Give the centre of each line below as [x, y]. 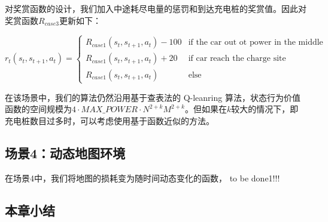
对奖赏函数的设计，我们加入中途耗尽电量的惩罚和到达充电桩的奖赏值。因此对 [156, 8]
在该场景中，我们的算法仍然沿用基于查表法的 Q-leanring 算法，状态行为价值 [153, 97]
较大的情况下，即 [265, 109]
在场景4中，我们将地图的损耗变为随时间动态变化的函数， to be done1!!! [142, 178]
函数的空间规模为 [38, 109]
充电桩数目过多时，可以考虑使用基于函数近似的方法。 [110, 120]
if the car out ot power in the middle [256, 43]
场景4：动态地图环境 [65, 152]
